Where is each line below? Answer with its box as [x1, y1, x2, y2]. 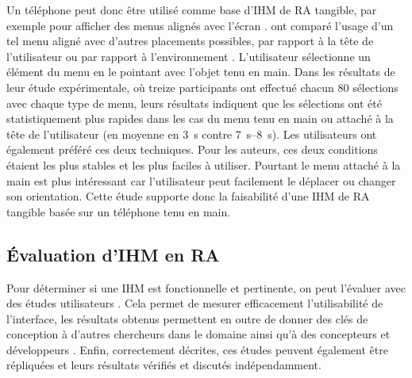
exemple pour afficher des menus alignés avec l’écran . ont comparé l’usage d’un [6, 17, 394, 33]
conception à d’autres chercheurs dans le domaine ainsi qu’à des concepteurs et [6, 326, 391, 342]
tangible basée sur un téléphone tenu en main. [6, 203, 231, 220]
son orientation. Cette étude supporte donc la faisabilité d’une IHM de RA [6, 188, 370, 204]
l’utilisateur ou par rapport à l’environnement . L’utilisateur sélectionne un [6, 48, 371, 64]
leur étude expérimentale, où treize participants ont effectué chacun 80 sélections [6, 78, 399, 95]
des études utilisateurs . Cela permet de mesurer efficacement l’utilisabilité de [6, 295, 383, 311]
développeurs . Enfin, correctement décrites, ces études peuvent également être [6, 341, 388, 357]
